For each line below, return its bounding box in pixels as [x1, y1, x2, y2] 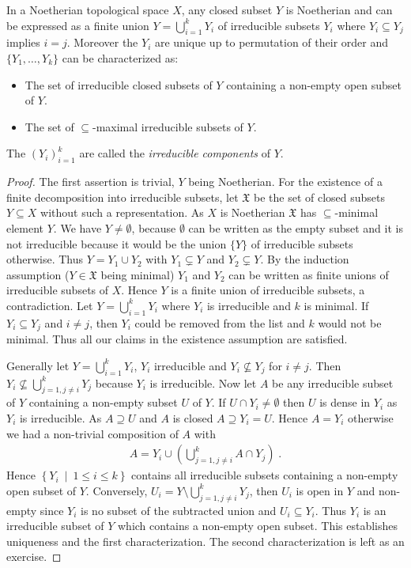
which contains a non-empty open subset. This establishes [117, 517, 398, 534]
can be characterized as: [62, 49, 179, 66]
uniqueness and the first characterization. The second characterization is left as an [6, 532, 405, 549]
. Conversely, [85, 482, 148, 498]
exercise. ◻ [6, 548, 62, 565]
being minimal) [100, 266, 175, 282]
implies [6, 34, 40, 51]
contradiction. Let [6, 297, 93, 313]
